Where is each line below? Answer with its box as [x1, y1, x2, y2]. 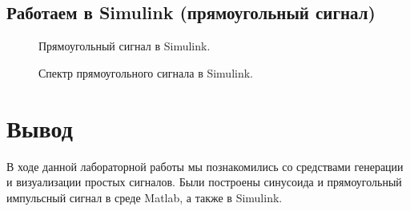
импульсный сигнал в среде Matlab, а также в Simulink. [6, 189, 283, 205]
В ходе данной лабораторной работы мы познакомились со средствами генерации [6, 157, 404, 174]
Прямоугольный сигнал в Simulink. [38, 38, 211, 54]
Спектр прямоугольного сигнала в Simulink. [38, 64, 253, 81]
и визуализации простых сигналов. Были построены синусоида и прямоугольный [6, 173, 402, 190]
